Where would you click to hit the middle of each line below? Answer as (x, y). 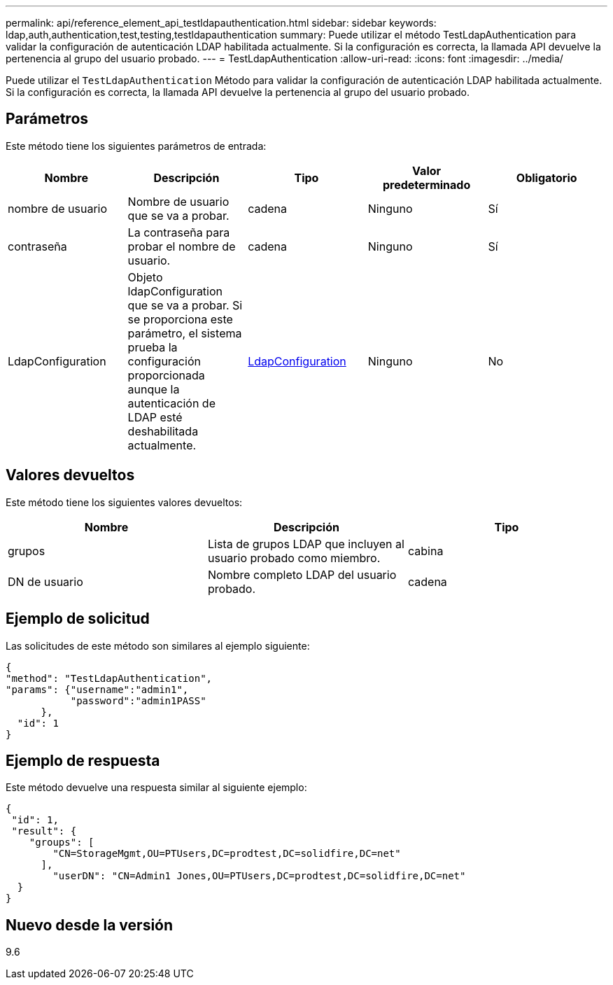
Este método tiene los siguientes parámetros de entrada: (136, 146)
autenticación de (171, 403)
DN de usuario (45, 581)
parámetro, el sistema (185, 333)
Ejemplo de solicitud (78, 619)
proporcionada (166, 375)
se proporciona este (180, 319)
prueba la (153, 347)
